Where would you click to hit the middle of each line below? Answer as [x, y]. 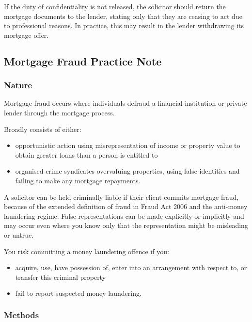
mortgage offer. [26, 35]
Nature [18, 85]
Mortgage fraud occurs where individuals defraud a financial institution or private [126, 103]
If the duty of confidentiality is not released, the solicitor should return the [115, 6]
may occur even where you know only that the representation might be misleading [126, 225]
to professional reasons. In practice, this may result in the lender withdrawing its [124, 25]
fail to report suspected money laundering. [78, 293]
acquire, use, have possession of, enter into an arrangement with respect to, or [131, 267]
